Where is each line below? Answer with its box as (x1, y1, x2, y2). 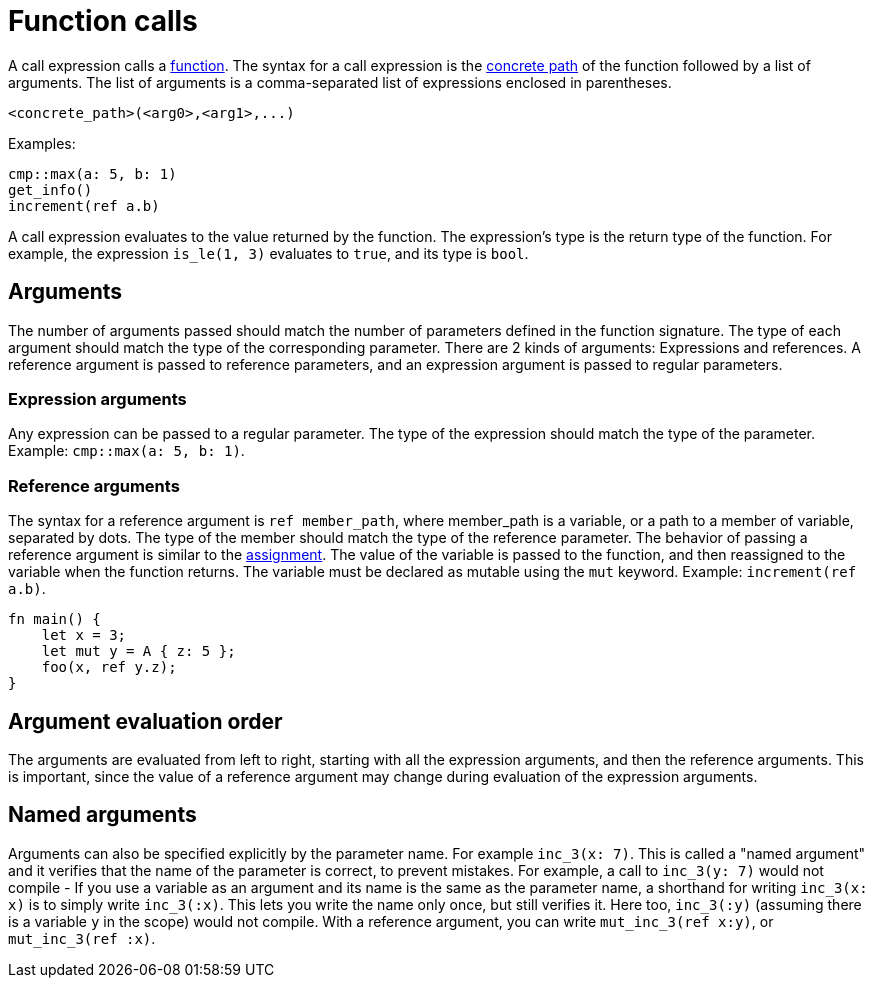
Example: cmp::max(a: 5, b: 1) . (8, 442, 245, 460)
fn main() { (8, 611, 101, 628)
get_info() (8, 181, 93, 198)
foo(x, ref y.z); (41, 659, 177, 676)
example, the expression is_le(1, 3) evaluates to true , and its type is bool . (8, 244, 529, 262)
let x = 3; (41, 627, 127, 644)
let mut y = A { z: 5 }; (41, 643, 236, 660)
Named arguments (8, 802, 197, 828)
